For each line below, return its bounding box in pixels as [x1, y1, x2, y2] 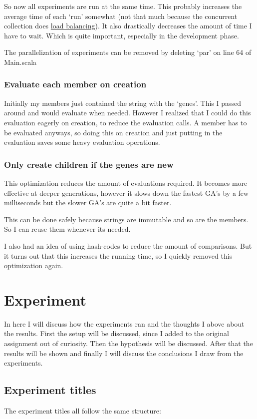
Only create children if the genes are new [4, 158, 174, 170]
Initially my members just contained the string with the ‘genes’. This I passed [4, 97, 242, 108]
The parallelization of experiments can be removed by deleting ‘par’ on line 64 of [4, 47, 252, 57]
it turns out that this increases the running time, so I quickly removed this [4, 250, 233, 261]
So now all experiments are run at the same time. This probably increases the [4, 1, 242, 11]
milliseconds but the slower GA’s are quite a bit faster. [4, 197, 172, 208]
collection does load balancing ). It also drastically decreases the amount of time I [4, 20, 252, 31]
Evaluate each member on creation [4, 78, 147, 90]
